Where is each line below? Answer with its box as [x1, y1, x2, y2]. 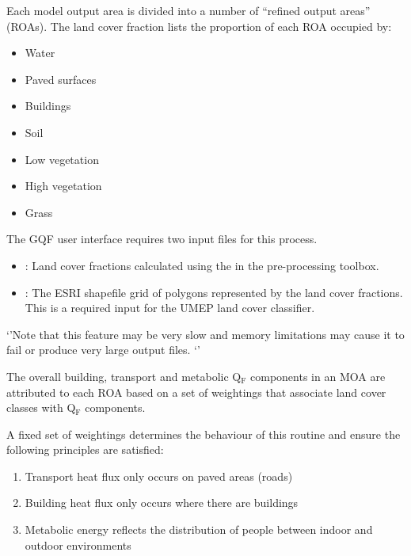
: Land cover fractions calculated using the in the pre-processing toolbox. [25, 257, 379, 273]
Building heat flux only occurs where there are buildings [25, 494, 299, 511]
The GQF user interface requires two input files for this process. [6, 230, 318, 247]
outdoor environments [25, 536, 131, 553]
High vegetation [25, 177, 102, 194]
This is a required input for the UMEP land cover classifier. [25, 299, 315, 316]
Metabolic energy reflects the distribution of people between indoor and [25, 521, 373, 538]
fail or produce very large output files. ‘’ [6, 341, 200, 358]
